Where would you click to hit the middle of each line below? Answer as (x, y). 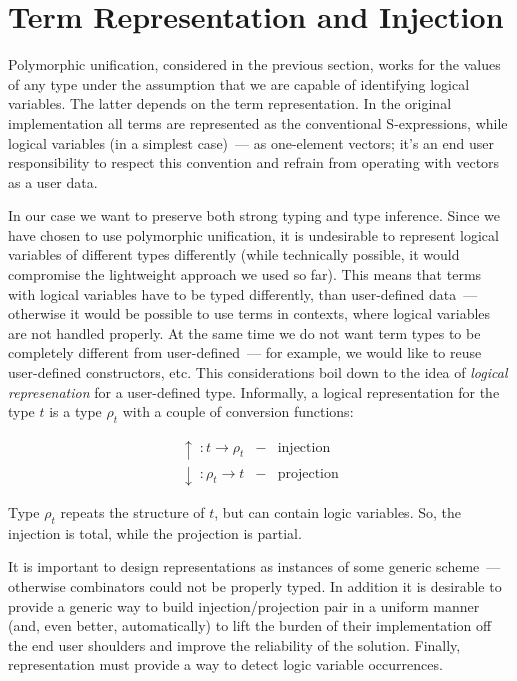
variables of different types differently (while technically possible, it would (234, 254)
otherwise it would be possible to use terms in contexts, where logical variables (249, 313)
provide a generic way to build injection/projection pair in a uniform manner (244, 605)
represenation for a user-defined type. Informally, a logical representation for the (254, 391)
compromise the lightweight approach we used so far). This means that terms (245, 274)
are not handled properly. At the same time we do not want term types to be (244, 332)
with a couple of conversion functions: (238, 411)
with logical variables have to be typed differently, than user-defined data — (243, 293)
